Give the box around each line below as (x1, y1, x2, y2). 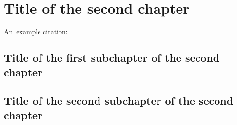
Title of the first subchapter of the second (4, 50, 220, 65)
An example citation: (4, 26, 68, 36)
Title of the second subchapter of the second (4, 93, 234, 108)
